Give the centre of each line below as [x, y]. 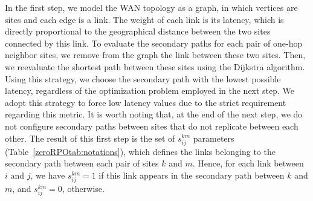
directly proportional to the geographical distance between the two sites [138, 31]
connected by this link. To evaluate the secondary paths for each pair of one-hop [154, 43]
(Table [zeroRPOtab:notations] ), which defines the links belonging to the [140, 151]
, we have [48, 175]
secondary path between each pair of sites [82, 163]
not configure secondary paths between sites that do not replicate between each [152, 126]
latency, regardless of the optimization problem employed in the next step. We [150, 91]
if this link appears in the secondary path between [192, 175]
